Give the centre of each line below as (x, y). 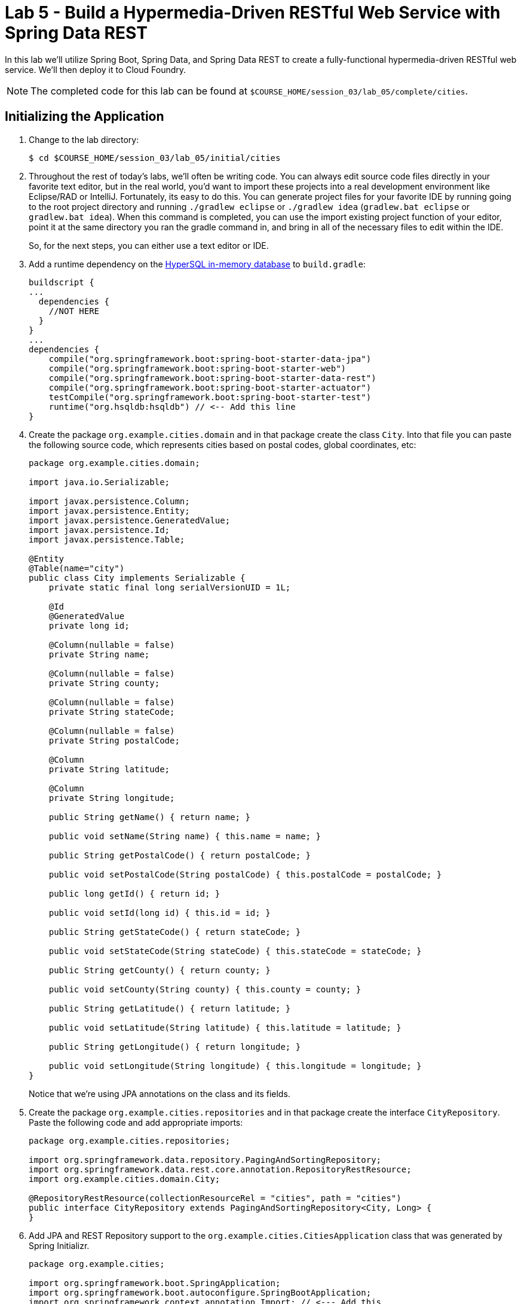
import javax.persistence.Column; (109, 501)
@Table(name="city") (77, 568)
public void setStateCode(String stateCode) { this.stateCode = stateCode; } (235, 951)
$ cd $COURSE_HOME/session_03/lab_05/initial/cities (155, 158)
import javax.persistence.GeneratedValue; (130, 520)
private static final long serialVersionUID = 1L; (170, 587)
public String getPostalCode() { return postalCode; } (180, 855)
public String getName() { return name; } (149, 817)
